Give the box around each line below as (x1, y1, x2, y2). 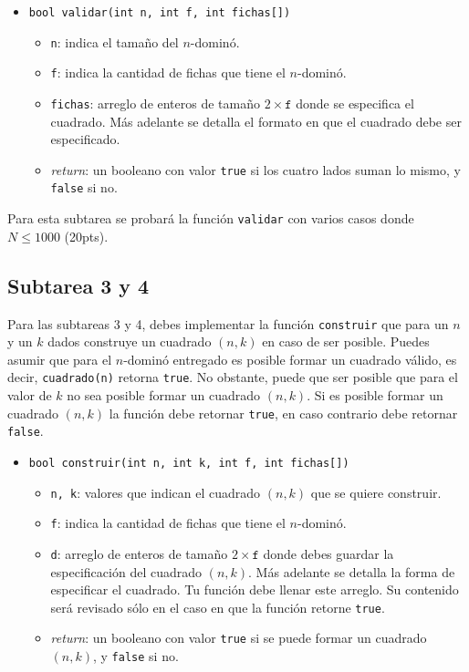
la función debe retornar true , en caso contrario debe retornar (109, 403, 458, 422)
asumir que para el (7, 349, 112, 368)
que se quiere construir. (310, 482, 442, 501)
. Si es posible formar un (307, 386, 443, 405)
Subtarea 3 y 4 (7, 271, 150, 299)
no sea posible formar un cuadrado (67, 386, 261, 405)
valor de (7, 386, 52, 405)
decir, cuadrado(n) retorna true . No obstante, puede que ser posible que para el (7, 367, 458, 387)
